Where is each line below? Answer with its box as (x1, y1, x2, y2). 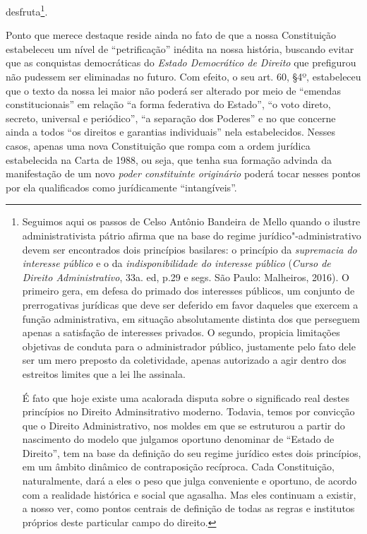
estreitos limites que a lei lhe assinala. (22, 366, 186, 381)
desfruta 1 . (6, 2, 48, 18)
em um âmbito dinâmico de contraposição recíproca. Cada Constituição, (22, 459, 335, 474)
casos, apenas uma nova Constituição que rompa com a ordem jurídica (6, 138, 311, 153)
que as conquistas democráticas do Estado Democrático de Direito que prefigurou (6, 55, 356, 70)
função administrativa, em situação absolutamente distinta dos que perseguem (22, 311, 360, 326)
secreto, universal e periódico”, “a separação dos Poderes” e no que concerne (6, 110, 336, 125)
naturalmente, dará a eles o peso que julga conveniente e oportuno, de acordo (22, 473, 357, 488)
